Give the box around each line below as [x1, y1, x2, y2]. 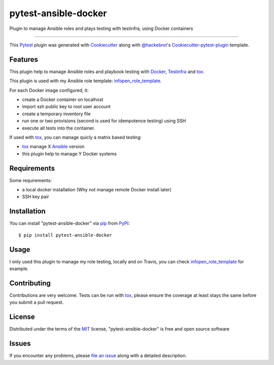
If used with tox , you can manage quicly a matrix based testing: [9, 134, 142, 140]
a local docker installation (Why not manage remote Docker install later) [22, 187, 172, 193]
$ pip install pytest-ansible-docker [18, 232, 113, 238]
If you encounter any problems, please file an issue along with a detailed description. [9, 353, 187, 359]
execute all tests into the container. [22, 125, 95, 131]
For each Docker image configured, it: [9, 87, 89, 93]
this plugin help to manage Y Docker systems [22, 150, 117, 157]
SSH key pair [22, 193, 49, 200]
